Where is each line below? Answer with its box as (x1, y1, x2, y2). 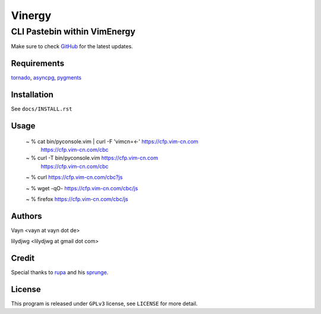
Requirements (11, 58, 65, 68)
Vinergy (11, 9, 52, 22)
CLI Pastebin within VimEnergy (11, 26, 136, 37)
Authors (11, 211, 42, 221)
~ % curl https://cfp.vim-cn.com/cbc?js (26, 174, 123, 181)
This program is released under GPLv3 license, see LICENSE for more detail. (11, 300, 198, 307)
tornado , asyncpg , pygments (11, 74, 81, 81)
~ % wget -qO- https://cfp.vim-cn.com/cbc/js (26, 184, 139, 191)
